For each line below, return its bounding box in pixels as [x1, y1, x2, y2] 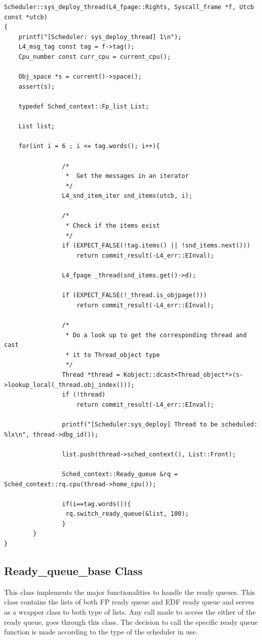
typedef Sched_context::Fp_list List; [18, 102, 149, 110]
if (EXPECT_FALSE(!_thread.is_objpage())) [62, 292, 207, 299]
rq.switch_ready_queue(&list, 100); [65, 510, 189, 518]
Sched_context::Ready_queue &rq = [62, 470, 178, 478]
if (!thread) [62, 391, 106, 399]
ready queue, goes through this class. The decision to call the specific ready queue [4, 616, 258, 627]
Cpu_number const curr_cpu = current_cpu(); [18, 53, 171, 60]
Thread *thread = [62, 371, 120, 378]
